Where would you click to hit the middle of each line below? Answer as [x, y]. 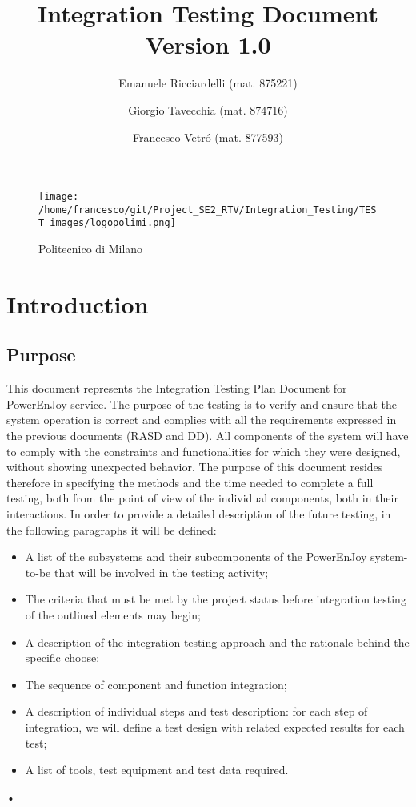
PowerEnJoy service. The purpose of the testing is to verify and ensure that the [202, 403]
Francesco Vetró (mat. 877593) [208, 137]
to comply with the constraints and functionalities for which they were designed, [204, 451]
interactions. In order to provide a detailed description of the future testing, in [199, 513]
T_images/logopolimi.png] [107, 223]
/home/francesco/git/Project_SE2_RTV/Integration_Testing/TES [208, 210]
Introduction [78, 303]
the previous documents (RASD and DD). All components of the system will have [208, 436]
